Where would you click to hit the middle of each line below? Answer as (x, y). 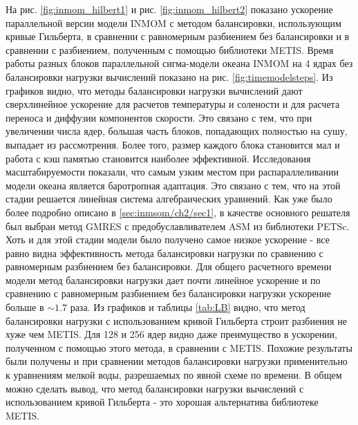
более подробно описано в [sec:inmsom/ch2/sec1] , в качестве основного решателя (178, 212)
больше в (25, 307)
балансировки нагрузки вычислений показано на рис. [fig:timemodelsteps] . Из (169, 76)
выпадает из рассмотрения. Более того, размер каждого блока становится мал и (173, 144)
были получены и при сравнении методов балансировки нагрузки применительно (177, 361)
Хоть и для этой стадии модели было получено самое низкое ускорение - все (168, 239)
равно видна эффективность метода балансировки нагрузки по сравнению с (164, 253)
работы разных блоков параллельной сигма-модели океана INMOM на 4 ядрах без (179, 63)
